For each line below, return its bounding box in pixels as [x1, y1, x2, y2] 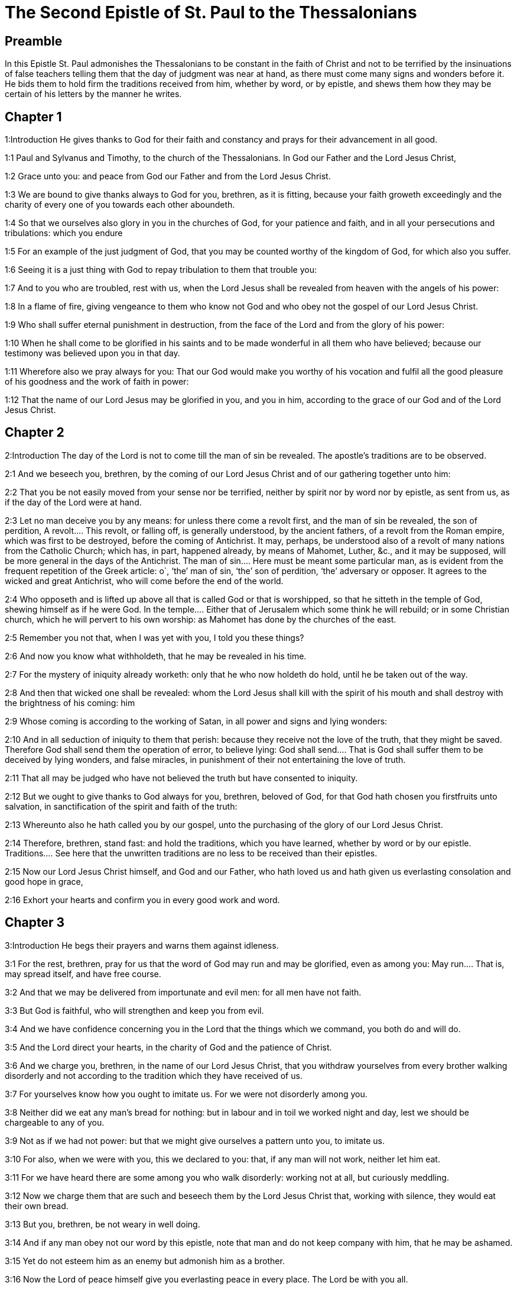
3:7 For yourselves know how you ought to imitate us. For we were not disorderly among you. [5, 1088, 368, 1099]
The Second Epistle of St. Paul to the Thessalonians [5, 2, 417, 22]
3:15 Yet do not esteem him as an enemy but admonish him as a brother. [5, 1255, 285, 1266]
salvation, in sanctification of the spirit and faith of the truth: [5, 801, 238, 811]
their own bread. [5, 1200, 69, 1211]
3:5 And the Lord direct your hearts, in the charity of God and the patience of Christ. [5, 1042, 332, 1052]
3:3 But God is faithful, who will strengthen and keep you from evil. [5, 1005, 264, 1016]
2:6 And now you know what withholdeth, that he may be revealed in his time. [5, 650, 307, 661]
